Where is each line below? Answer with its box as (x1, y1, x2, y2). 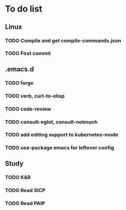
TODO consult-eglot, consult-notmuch (5, 119, 98, 125)
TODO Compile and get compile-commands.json (5, 37, 122, 44)
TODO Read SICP (5, 187, 46, 194)
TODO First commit (5, 50, 51, 57)
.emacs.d (5, 65, 34, 73)
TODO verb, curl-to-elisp (5, 92, 65, 99)
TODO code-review (5, 105, 52, 112)
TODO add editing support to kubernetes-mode (5, 132, 119, 138)
